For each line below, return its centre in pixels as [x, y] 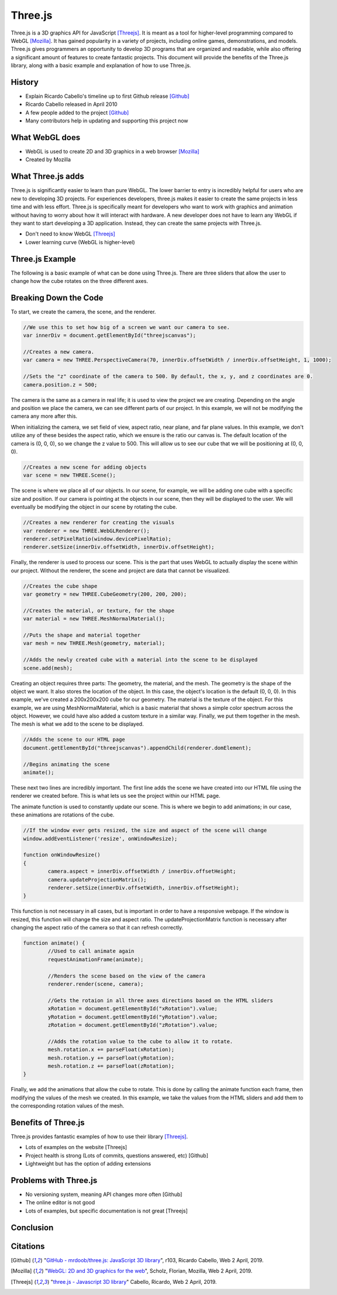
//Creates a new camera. [59, 352]
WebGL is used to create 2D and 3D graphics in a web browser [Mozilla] [112, 152]
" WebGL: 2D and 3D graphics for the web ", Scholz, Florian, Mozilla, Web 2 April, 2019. [149, 1271]
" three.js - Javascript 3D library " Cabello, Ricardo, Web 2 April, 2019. [134, 1282]
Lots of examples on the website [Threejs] [76, 1147]
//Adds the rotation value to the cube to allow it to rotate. [140, 1041]
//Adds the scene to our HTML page [74, 740]
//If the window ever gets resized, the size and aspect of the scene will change [145, 831]
